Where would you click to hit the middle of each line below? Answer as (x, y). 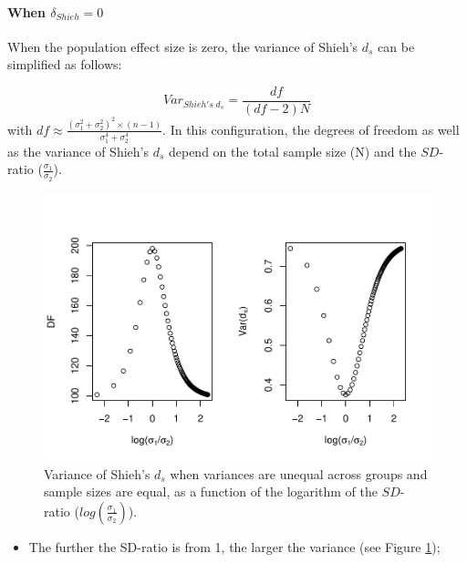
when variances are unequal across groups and (299, 473)
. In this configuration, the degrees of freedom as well (311, 129)
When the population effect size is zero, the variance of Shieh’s (183, 46)
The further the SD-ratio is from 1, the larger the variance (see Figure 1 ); (234, 546)
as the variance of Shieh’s (78, 151)
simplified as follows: (65, 64)
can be (396, 46)
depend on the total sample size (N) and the (292, 151)
